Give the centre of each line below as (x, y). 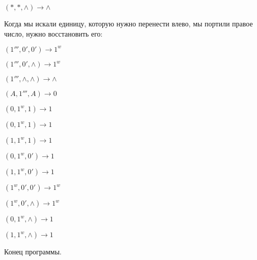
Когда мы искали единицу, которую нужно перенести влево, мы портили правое (128, 23)
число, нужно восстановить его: (53, 33)
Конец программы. (33, 252)
